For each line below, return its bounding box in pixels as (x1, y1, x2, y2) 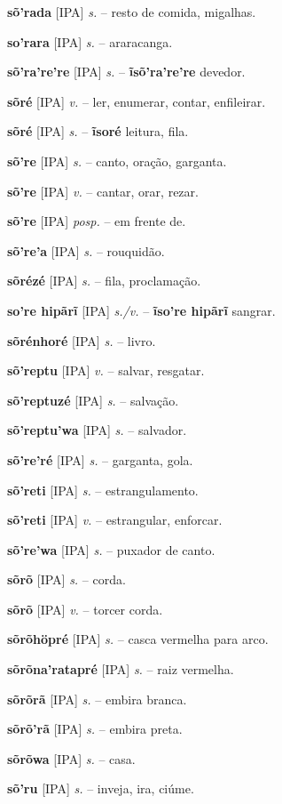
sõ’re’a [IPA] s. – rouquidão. (7, 241, 165, 260)
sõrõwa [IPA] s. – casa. (7, 749, 136, 768)
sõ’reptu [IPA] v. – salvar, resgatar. (7, 361, 205, 380)
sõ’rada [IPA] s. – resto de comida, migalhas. (7, 3, 256, 20)
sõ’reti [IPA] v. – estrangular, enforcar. (7, 511, 223, 529)
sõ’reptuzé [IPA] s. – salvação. (7, 390, 179, 409)
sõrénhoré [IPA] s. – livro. (7, 331, 156, 350)
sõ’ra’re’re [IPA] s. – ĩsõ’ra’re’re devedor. (7, 62, 246, 81)
